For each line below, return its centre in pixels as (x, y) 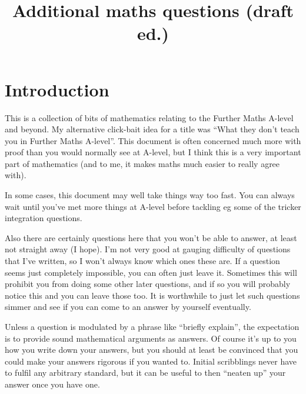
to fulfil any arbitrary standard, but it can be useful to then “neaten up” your (145, 373)
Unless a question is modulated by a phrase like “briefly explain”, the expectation (152, 326)
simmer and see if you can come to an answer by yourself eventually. (128, 307)
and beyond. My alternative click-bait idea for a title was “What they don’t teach (152, 129)
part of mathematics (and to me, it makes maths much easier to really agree (142, 163)
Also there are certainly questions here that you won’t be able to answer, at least (151, 237)
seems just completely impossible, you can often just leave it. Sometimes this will (151, 272)
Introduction (57, 89)
